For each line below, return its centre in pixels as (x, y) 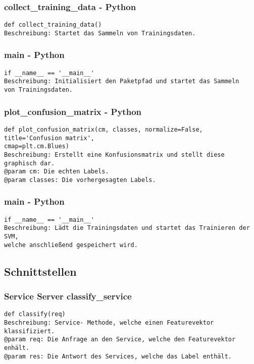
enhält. (17, 348)
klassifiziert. (30, 331)
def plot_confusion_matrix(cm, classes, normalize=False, (104, 129)
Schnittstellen (40, 271)
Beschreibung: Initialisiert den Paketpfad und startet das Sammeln (122, 81)
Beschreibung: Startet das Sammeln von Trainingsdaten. (100, 33)
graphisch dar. (30, 163)
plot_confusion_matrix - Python (73, 111)
